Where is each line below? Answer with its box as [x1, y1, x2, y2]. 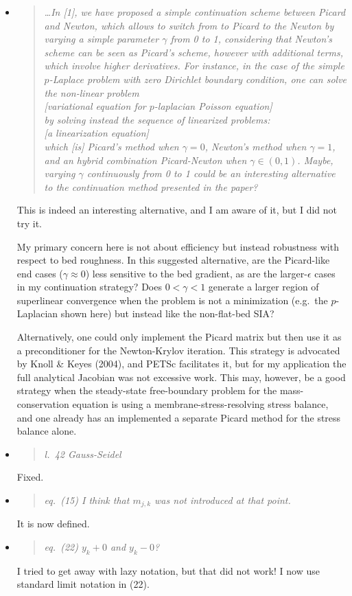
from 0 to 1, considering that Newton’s [170, 32, 332, 46]
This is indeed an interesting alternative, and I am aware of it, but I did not [16, 203, 338, 217]
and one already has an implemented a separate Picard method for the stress [16, 410, 341, 424]
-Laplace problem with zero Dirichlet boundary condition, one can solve [49, 71, 347, 86]
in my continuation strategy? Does [16, 279, 162, 294]
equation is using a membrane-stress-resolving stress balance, [72, 397, 329, 411]
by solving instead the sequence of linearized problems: [44, 112, 270, 126]
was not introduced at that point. [154, 493, 291, 507]
